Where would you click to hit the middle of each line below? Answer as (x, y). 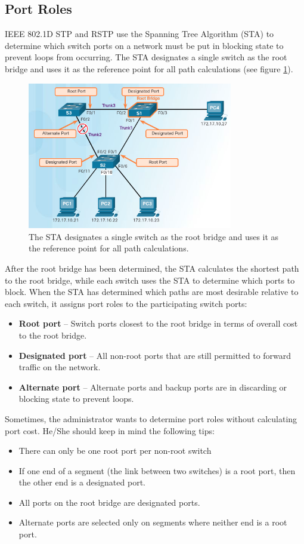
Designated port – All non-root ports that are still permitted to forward (155, 355)
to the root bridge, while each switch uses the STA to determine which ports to (150, 280)
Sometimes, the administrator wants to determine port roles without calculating (151, 418)
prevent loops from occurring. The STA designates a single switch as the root (146, 57)
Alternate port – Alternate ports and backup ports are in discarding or (153, 387)
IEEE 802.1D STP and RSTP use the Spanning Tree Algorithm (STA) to (139, 34)
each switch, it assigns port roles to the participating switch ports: (126, 303)
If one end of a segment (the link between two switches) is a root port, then (157, 470)
